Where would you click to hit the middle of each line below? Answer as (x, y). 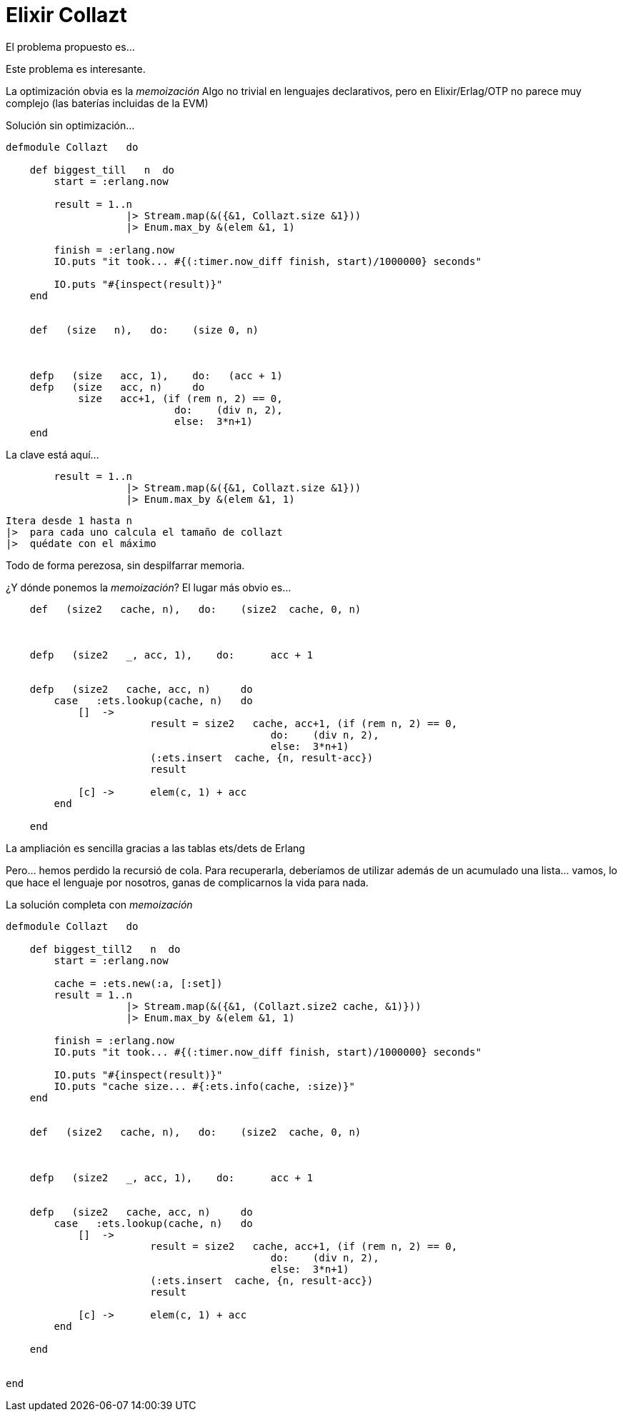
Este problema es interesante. (76, 69)
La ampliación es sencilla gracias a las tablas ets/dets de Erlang (155, 848)
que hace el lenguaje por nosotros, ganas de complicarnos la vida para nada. (187, 882)
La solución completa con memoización (99, 904)
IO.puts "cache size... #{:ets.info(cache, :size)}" (204, 1086)
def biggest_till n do (102, 170)
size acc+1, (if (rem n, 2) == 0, (180, 398)
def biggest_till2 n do (105, 949)
